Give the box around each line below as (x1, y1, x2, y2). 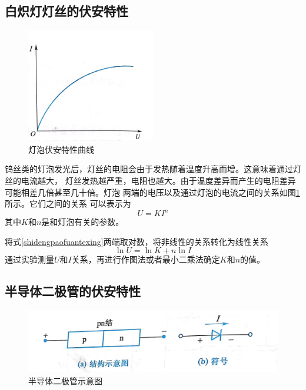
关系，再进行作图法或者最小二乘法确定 (71, 253, 220, 265)
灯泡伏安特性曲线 (28, 143, 94, 155)
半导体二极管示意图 (28, 374, 102, 386)
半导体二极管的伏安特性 (5, 282, 141, 300)
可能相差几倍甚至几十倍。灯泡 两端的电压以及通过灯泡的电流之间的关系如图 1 (5, 186, 300, 198)
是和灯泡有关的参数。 (41, 216, 124, 228)
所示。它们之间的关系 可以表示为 (5, 197, 131, 210)
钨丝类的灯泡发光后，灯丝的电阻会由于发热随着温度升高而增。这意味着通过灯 (5, 163, 301, 175)
